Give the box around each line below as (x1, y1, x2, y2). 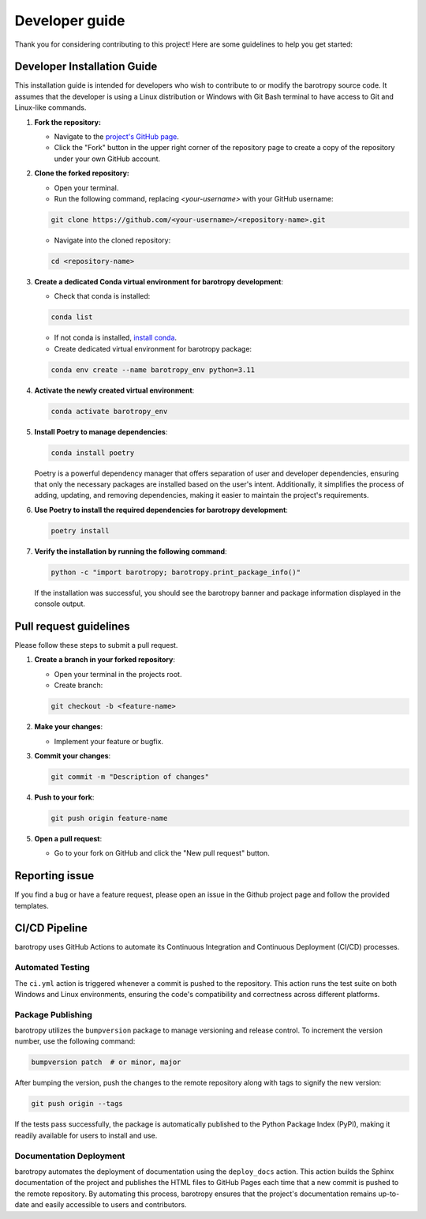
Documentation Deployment (14, 1150, 125, 1161)
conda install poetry (50, 448, 135, 457)
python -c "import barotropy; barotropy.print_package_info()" (50, 567, 301, 577)
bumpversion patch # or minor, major (31, 1058, 181, 1067)
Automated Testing (14, 962, 90, 973)
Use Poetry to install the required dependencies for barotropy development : (34, 505, 288, 514)
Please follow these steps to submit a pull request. (14, 640, 178, 649)
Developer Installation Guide (14, 60, 158, 73)
